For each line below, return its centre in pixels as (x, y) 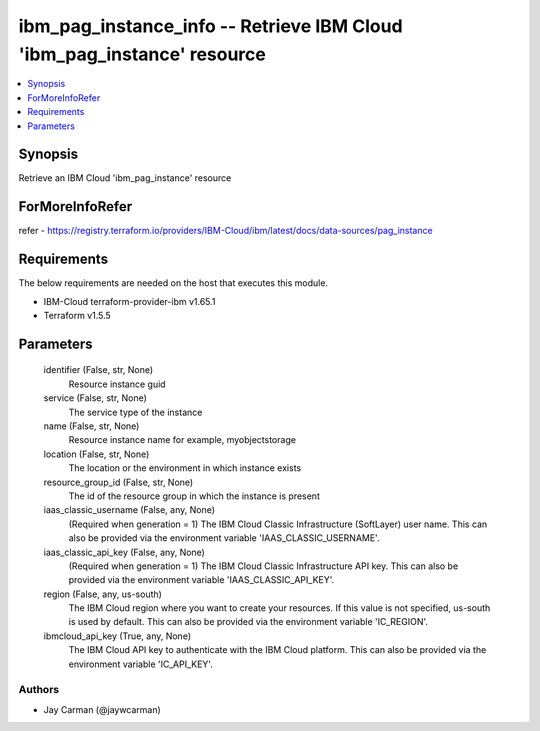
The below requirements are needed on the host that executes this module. (173, 283)
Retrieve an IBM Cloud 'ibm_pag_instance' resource (125, 178)
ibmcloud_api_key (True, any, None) (117, 636)
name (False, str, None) (91, 426)
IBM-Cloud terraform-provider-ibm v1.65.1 (129, 301)
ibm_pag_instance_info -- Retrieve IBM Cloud (211, 26)
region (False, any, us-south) (102, 594)
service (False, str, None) (95, 398)
